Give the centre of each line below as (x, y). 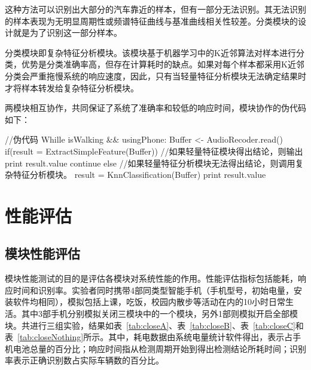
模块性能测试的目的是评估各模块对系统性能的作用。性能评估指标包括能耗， (151, 278)
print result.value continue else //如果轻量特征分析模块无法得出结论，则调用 (150, 163)
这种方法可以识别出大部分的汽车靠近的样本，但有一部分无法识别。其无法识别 (155, 9)
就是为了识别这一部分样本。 (67, 33)
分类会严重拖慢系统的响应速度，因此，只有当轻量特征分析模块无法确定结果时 (155, 75)
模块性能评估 (42, 253)
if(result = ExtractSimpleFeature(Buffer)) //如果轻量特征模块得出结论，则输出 (154, 151)
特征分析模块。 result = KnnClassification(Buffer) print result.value (139, 175)
